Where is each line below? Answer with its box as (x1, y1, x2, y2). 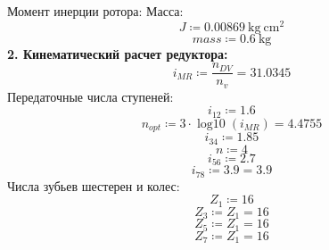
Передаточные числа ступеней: (7, 87, 174, 105)
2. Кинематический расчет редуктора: (7, 44, 228, 62)
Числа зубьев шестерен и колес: (7, 176, 180, 195)
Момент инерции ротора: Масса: (7, 2, 184, 20)
